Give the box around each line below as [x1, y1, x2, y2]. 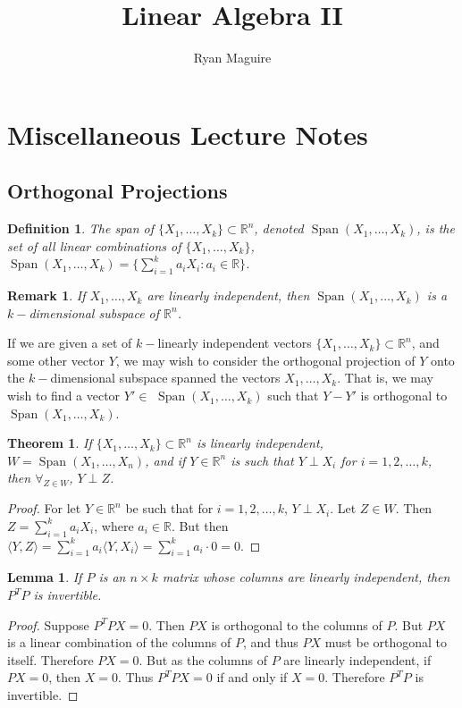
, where [94, 516, 134, 535]
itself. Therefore [7, 650, 94, 669]
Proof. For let [7, 499, 81, 518]
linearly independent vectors [157, 333, 312, 352]
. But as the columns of [139, 650, 267, 669]
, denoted [254, 219, 304, 238]
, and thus [242, 633, 298, 652]
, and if [145, 451, 186, 469]
